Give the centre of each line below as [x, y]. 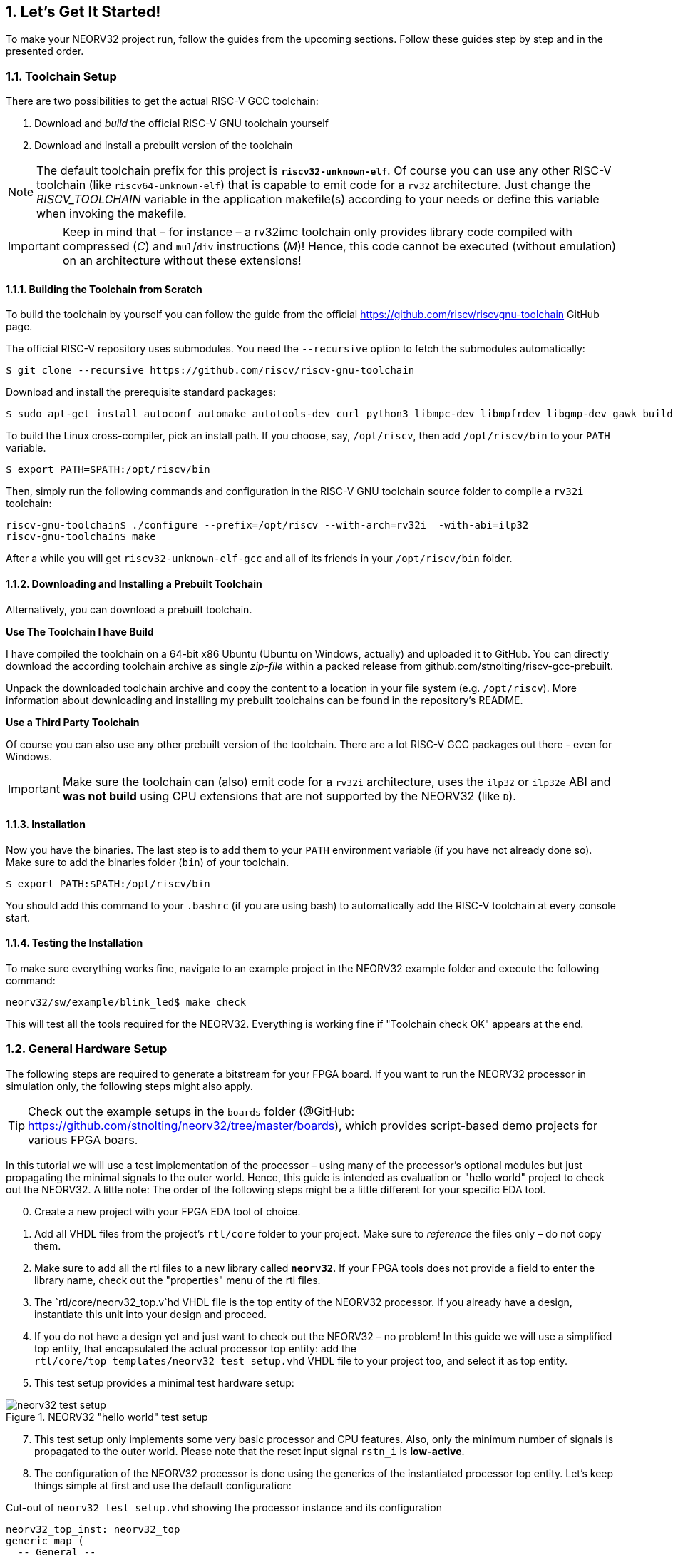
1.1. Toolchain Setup [61, 76]
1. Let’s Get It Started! [83, 12]
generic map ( [45, 1540]
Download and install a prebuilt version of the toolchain [164, 146]
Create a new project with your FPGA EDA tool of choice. [168, 1211]
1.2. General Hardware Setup [87, 1049]
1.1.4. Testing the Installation [75, 943]
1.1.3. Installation [46, 825]
